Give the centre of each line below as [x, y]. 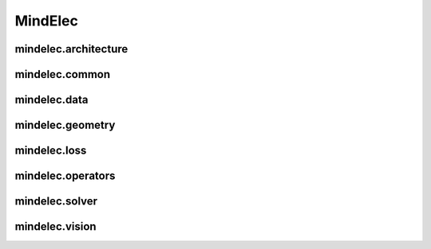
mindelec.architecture [71, 49]
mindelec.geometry [65, 125]
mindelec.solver [56, 202]
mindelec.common [63, 74]
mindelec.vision [55, 227]
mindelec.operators [65, 176]
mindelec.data [51, 100]
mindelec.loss [51, 151]
